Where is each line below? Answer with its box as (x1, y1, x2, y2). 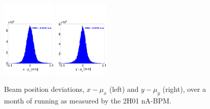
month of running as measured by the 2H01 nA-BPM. (4, 95, 172, 105)
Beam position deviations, (4, 83, 85, 94)
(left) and (109, 83, 139, 94)
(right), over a (162, 83, 206, 94)
